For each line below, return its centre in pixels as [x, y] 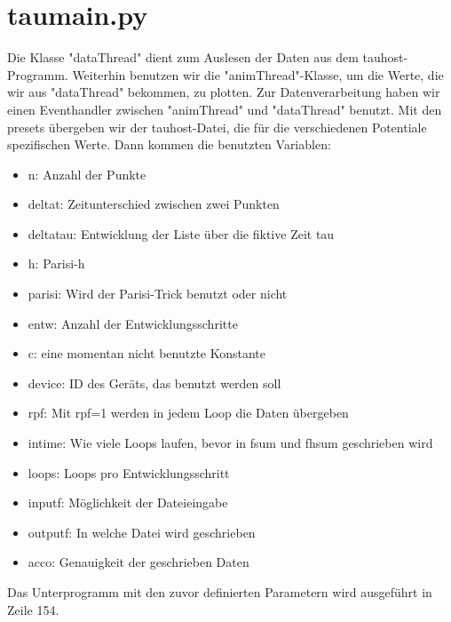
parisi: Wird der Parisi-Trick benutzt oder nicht [158, 294]
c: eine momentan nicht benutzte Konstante [147, 353]
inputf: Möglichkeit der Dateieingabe [128, 502]
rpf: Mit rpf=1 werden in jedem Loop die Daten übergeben [188, 413]
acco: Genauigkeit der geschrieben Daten [138, 562]
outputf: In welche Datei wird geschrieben [142, 532]
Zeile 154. [33, 609]
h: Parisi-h [56, 263]
